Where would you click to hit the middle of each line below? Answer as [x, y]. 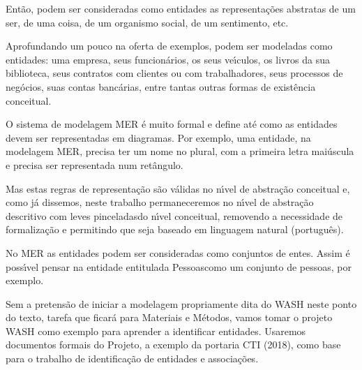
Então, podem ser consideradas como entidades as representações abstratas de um [181, 8]
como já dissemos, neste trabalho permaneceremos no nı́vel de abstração [160, 202]
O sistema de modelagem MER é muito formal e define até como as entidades [172, 124]
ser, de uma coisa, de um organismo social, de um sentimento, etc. [147, 22]
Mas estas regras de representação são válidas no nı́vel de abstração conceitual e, [178, 188]
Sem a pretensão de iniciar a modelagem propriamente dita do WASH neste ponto [181, 303]
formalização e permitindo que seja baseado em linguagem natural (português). [175, 229]
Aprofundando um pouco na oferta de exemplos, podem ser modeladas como [169, 46]
